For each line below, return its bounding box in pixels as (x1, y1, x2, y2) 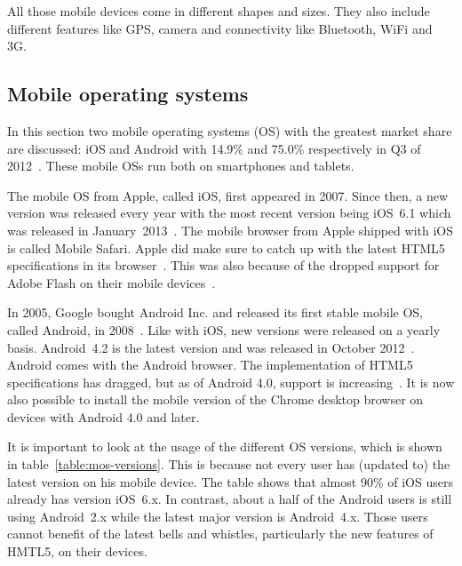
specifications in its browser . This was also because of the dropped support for (7, 256, 440, 275)
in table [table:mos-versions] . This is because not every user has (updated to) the (7, 455, 450, 474)
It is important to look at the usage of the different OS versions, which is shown (7, 437, 442, 456)
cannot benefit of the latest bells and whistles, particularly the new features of (7, 524, 434, 543)
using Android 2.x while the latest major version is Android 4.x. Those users (7, 506, 428, 525)
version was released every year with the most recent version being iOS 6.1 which (7, 203, 451, 222)
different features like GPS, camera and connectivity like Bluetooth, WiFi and (7, 19, 433, 37)
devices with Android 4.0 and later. (7, 407, 200, 426)
